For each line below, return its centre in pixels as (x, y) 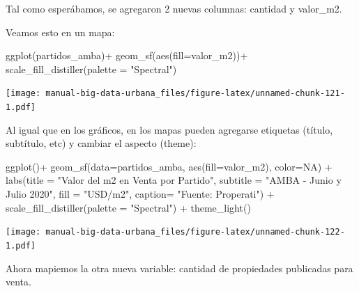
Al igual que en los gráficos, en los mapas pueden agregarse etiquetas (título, (169, 129)
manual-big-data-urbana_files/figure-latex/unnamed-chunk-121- (195, 94)
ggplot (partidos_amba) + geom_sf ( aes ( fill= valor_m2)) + (127, 55)
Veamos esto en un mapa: (60, 32)
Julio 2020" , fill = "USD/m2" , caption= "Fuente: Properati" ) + (140, 194)
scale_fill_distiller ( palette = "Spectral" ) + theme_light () (128, 207)
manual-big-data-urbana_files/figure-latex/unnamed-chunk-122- (195, 232)
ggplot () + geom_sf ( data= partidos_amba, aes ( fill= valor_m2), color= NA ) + (169, 166)
